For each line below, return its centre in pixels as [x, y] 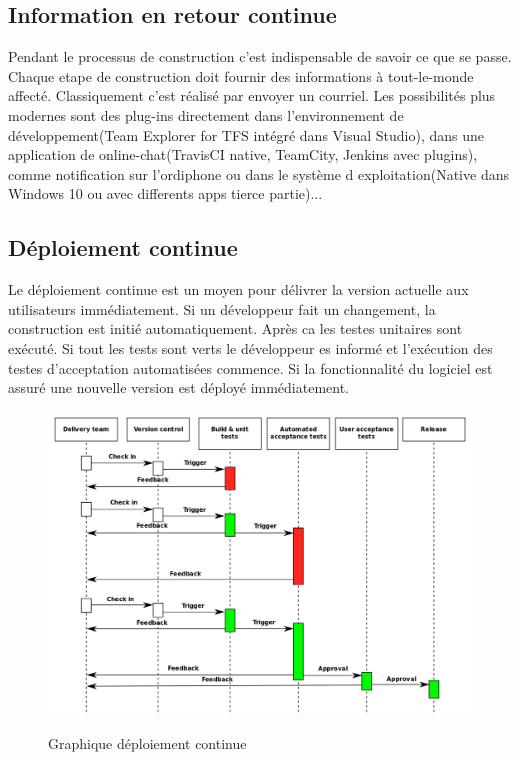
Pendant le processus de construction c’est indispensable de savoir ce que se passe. [260, 56]
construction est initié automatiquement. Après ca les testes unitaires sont [235, 328]
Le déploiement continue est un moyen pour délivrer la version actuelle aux [238, 289]
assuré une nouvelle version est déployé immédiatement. [179, 387]
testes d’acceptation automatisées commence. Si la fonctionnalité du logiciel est [250, 367]
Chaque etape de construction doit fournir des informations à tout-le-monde [241, 75]
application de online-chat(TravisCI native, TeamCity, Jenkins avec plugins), [243, 154]
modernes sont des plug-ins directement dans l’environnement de [206, 114]
